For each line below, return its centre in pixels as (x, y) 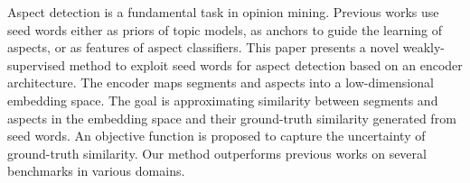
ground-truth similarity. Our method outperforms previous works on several (217, 153)
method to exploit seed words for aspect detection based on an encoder (266, 64)
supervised (36, 64)
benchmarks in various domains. (96, 171)
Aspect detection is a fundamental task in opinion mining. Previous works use (223, 12)
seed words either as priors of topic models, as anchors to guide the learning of (225, 29)
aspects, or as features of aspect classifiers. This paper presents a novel (203, 47)
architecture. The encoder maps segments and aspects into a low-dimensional (221, 82)
